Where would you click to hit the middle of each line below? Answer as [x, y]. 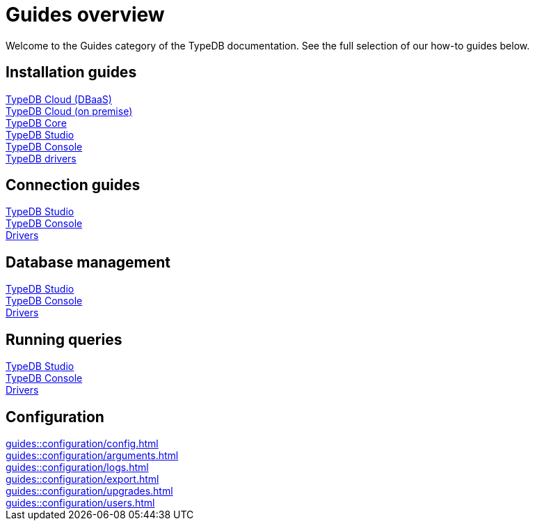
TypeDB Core [36, 123]
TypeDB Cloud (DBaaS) [59, 99]
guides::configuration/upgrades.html [89, 490]
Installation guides [71, 72]
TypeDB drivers [41, 158]
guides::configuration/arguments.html [92, 455]
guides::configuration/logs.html [77, 467]
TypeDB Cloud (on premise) [69, 111]
